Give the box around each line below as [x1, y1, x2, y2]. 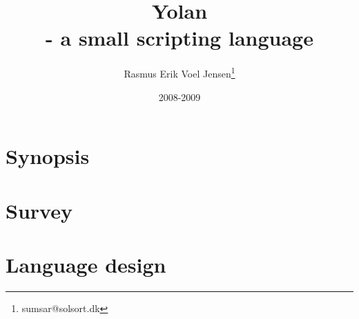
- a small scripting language [46, 24, 313, 52]
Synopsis [6, 142, 90, 170]
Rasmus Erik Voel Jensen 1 [124, 64, 235, 80]
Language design [6, 250, 166, 278]
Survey [6, 196, 72, 224]
